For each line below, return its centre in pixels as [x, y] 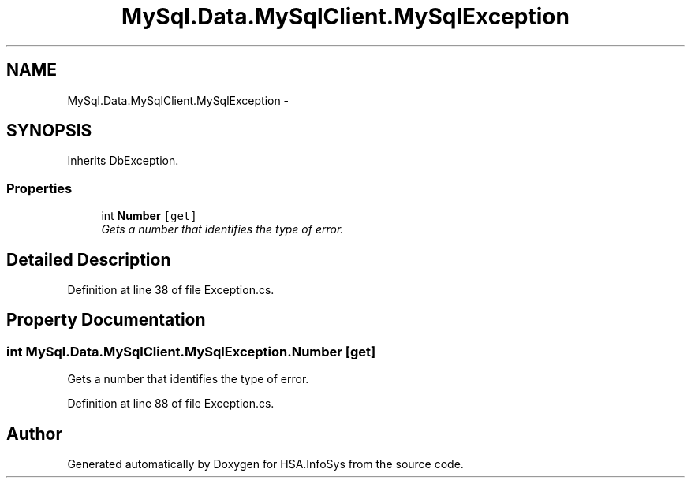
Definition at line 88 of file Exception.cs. [171, 404]
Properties [39, 188]
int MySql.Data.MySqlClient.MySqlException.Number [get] [191, 351]
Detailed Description [89, 259]
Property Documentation [106, 320]
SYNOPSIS [49, 131]
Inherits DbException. [123, 161]
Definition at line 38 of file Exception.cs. [171, 290]
